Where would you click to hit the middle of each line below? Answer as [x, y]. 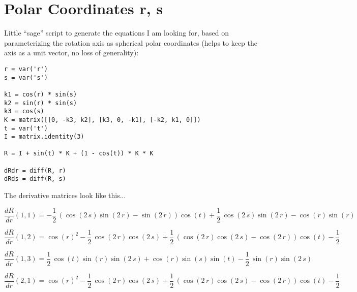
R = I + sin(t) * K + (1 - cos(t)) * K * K [79, 154]
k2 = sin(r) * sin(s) [41, 103]
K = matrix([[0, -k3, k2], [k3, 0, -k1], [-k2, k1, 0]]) [102, 120]
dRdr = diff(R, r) [35, 170]
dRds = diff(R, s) [35, 179]
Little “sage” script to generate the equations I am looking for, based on [116, 33]
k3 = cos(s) [24, 111]
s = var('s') [26, 77]
